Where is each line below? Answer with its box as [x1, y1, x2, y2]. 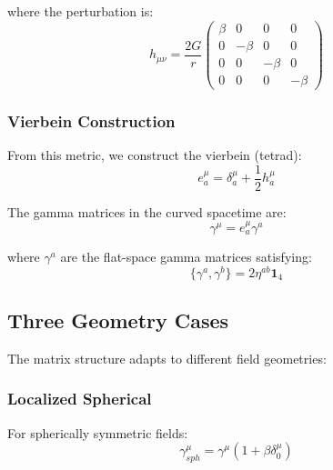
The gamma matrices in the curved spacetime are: [7, 202, 287, 221]
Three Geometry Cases [7, 306, 229, 335]
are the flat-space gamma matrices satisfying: [60, 247, 312, 266]
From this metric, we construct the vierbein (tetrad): [7, 145, 302, 164]
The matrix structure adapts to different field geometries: [7, 348, 327, 367]
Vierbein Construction [7, 109, 176, 132]
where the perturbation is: [7, 2, 154, 20]
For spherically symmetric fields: [7, 423, 188, 442]
